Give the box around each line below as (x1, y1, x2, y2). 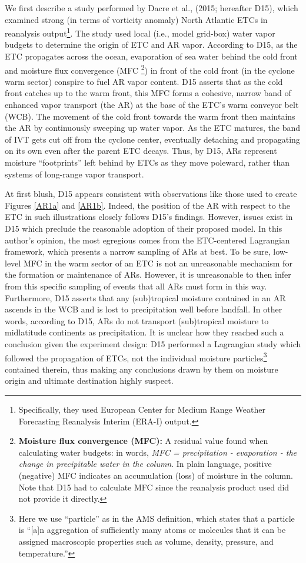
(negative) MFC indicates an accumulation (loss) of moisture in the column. (18, 469, 293, 481)
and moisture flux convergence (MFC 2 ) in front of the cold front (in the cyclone (5, 62, 295, 76)
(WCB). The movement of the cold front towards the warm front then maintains (5, 110, 295, 122)
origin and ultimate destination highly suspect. (5, 374, 174, 387)
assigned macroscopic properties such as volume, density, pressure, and (18, 535, 274, 547)
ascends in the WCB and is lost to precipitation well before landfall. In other (5, 303, 282, 315)
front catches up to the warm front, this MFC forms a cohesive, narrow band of (5, 87, 291, 99)
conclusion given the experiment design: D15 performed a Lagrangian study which (5, 337, 301, 350)
